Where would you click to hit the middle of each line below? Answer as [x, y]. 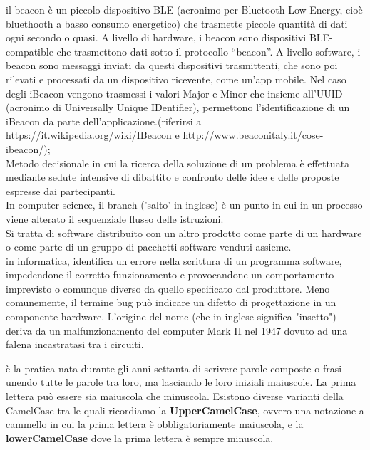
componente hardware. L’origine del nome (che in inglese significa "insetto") [171, 316]
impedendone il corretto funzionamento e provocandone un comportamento [170, 274]
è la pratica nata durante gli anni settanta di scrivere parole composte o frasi [174, 368]
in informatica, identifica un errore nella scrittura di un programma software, [174, 260]
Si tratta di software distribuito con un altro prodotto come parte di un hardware [184, 232]
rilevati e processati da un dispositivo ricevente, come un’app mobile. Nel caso [176, 79]
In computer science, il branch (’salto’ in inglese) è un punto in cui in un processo [184, 205]
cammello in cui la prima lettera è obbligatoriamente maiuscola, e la [155, 424]
